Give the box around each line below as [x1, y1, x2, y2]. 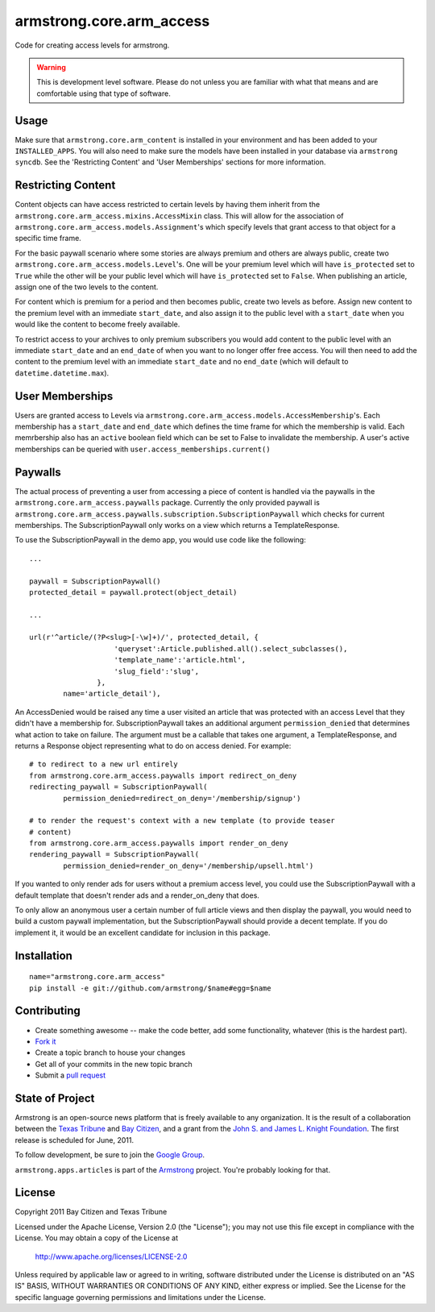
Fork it [35, 1036, 56, 1046]
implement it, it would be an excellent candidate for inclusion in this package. [14, 928, 271, 937]
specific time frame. [14, 234, 82, 243]
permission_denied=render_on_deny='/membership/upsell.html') [63, 861, 314, 870]
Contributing [14, 1004, 81, 1018]
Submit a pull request [35, 1070, 106, 1080]
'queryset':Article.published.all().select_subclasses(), [114, 644, 348, 653]
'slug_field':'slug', [114, 666, 200, 676]
